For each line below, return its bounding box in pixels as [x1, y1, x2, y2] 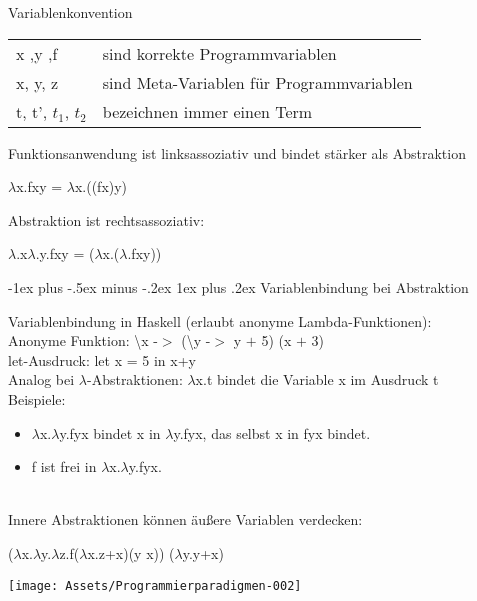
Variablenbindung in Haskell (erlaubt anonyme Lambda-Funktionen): [8, 310, 432, 331]
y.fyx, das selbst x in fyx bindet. [173, 422, 371, 443]
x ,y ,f [16, 41, 58, 65]
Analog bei [8, 369, 75, 390]
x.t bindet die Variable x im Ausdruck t [195, 369, 439, 390]
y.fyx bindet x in [59, 422, 161, 443]
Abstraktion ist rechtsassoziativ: [8, 209, 205, 230]
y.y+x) [182, 542, 224, 563]
